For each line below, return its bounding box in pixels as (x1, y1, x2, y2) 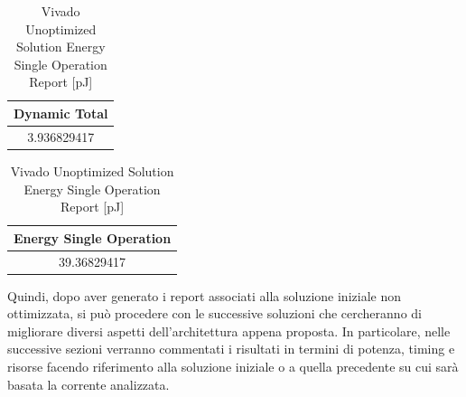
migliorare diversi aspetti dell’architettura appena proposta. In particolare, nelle (7, 321, 451, 340)
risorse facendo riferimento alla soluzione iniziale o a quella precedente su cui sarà (7, 357, 459, 375)
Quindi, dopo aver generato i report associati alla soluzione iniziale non (7, 286, 401, 305)
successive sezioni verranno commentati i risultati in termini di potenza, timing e (7, 339, 455, 358)
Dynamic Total (14, 103, 108, 122)
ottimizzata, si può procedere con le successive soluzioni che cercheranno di (7, 304, 422, 323)
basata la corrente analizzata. (7, 374, 170, 393)
